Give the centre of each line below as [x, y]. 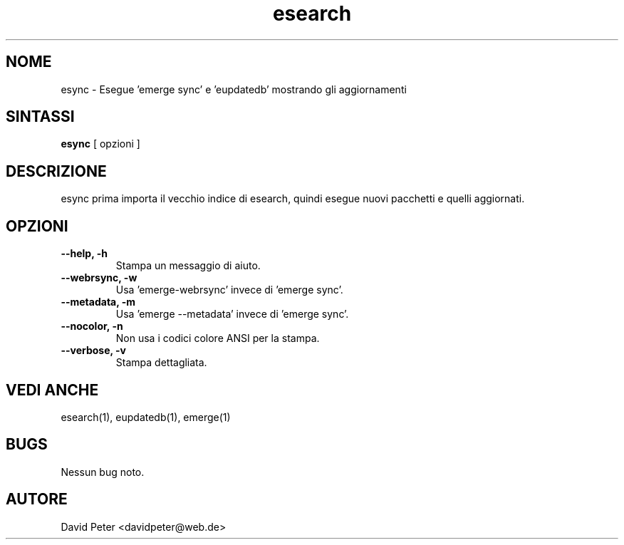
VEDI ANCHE [52, 390]
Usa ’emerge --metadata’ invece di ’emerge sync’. [232, 314]
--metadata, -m [98, 302]
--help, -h [84, 254]
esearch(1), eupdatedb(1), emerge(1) [146, 417]
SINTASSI [40, 117]
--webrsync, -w [99, 278]
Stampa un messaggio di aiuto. [188, 266]
